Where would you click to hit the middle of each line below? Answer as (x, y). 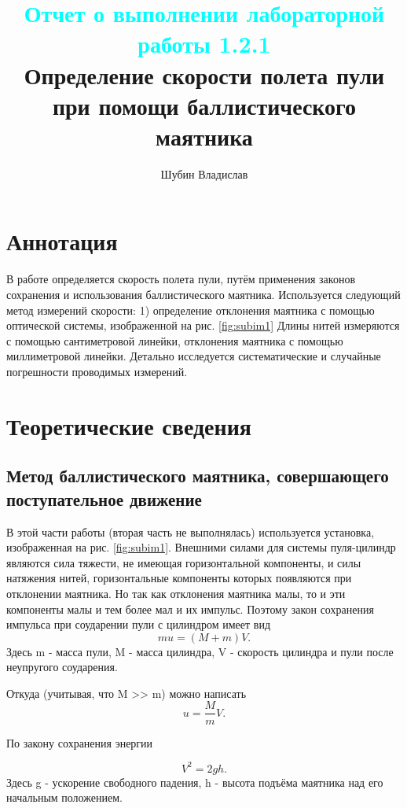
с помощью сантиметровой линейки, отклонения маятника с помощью (175, 340)
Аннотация (62, 241)
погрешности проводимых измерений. (97, 371)
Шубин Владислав (204, 173)
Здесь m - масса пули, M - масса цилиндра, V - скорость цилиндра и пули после (200, 651)
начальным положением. (64, 797)
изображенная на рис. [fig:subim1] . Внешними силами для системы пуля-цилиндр (201, 547)
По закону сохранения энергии (80, 742)
